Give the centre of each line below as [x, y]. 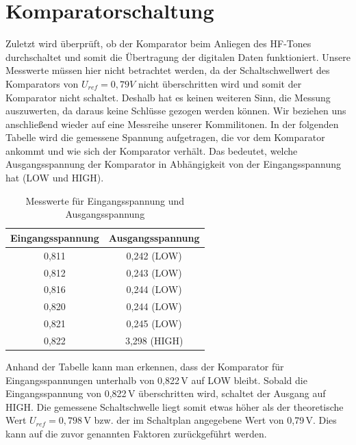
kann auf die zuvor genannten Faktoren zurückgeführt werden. [136, 433]
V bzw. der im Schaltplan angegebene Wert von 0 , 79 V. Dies [210, 420]
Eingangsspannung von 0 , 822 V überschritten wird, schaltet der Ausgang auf [166, 393]
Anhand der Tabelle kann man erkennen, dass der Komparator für [145, 366]
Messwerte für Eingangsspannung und [105, 200]
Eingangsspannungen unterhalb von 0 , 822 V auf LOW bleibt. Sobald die [156, 380]
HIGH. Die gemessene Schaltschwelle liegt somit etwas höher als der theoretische [175, 406]
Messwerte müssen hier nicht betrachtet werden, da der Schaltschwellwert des [168, 70]
